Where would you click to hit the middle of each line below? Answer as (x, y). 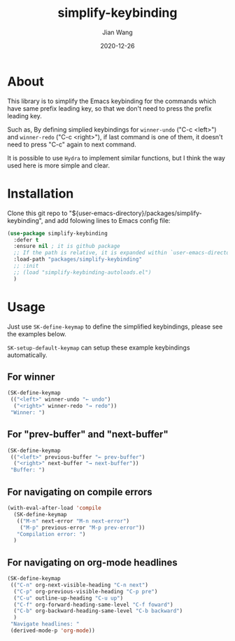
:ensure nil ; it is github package (67, 247)
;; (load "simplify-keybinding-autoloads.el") (83, 272)
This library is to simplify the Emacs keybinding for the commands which (112, 101)
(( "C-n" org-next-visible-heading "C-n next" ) (79, 585)
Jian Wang (117, 32)
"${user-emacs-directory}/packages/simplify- (135, 213)
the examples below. (37, 333)
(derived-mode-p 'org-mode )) (53, 631)
